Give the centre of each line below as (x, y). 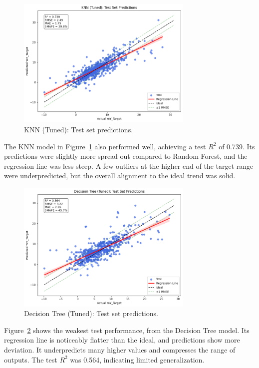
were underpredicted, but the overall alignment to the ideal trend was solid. (120, 176)
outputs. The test (31, 359)
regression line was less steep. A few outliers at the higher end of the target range (129, 166)
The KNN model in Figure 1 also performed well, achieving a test (105, 146)
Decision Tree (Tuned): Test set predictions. (91, 313)
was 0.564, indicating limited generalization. (137, 359)
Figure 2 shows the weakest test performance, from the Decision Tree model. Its (127, 330)
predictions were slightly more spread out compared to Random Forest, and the (126, 156)
